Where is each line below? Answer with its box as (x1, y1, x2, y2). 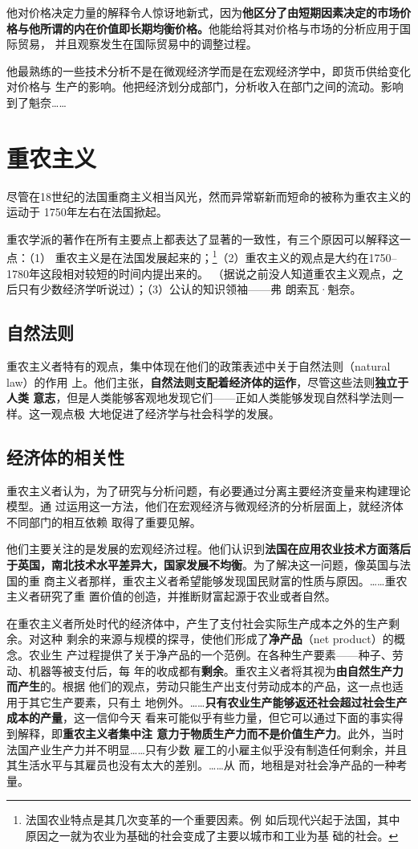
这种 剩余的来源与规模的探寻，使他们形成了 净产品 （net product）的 (39, 630, 394, 647)
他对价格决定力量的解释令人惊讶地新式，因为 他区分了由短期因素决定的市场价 (6, 4, 411, 20)
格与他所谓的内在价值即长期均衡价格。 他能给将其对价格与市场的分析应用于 (6, 19, 400, 36)
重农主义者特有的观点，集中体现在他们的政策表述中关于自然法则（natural (6, 358, 391, 375)
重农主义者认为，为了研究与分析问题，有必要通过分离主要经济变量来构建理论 (6, 482, 411, 498)
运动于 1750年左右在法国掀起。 (6, 203, 168, 220)
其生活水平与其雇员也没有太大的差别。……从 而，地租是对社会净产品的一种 (6, 757, 396, 773)
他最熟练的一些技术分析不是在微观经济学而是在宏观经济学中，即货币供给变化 (6, 62, 411, 79)
